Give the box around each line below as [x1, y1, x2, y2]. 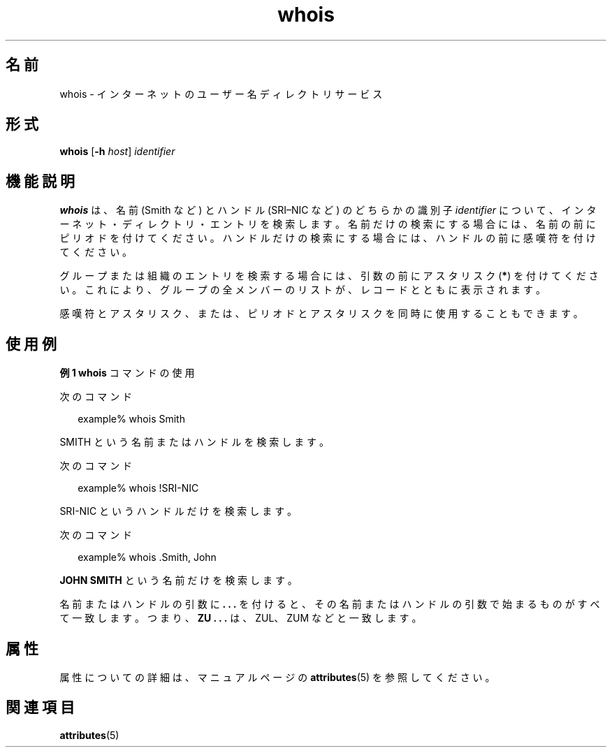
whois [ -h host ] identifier [59, 145, 175, 158]
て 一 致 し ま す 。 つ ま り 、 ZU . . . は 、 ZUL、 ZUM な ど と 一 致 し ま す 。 [59, 612, 422, 624]
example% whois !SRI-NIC [78, 482, 199, 495]
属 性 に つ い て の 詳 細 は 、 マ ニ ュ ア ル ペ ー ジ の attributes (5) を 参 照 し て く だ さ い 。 [59, 671, 495, 683]
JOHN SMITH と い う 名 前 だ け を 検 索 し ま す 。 [59, 574, 298, 587]
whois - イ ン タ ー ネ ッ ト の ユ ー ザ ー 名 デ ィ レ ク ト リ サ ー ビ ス [59, 87, 383, 100]
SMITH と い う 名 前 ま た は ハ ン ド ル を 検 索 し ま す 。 [59, 436, 330, 448]
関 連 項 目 [6, 699, 75, 717]
